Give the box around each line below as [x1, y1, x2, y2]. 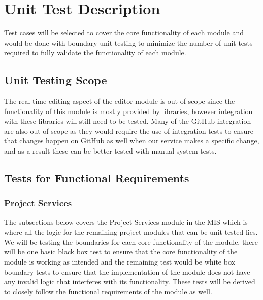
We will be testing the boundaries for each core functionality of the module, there [4, 236, 258, 247]
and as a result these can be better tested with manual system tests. [4, 145, 217, 156]
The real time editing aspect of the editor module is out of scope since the [4, 96, 235, 106]
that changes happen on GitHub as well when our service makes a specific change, [4, 135, 259, 146]
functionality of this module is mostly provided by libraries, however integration [4, 105, 253, 116]
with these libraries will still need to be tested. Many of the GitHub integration [4, 116, 251, 126]
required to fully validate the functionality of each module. [4, 47, 186, 58]
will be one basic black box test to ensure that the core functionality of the [4, 246, 238, 257]
